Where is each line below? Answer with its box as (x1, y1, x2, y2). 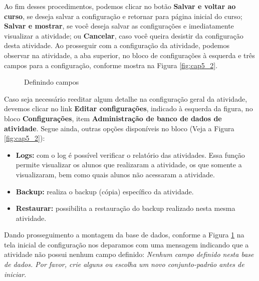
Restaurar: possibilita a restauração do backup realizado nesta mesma (16, 203, 235, 213)
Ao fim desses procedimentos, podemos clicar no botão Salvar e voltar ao (4, 1, 236, 11)
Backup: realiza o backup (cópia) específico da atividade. (16, 186, 194, 196)
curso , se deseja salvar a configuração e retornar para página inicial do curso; (4, 11, 242, 21)
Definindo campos (24, 77, 79, 87)
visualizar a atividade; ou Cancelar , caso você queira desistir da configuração (4, 30, 243, 41)
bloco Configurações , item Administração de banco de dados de (4, 113, 222, 123)
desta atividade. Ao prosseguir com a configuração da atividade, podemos (4, 40, 229, 51)
